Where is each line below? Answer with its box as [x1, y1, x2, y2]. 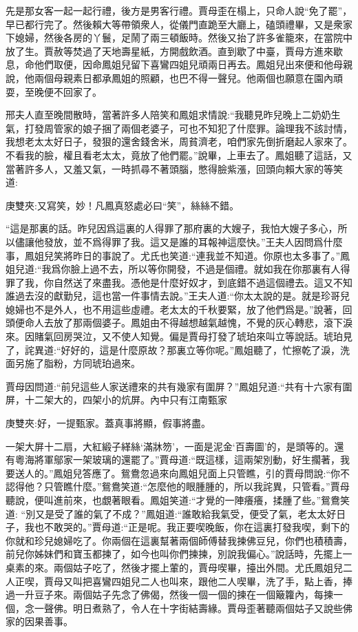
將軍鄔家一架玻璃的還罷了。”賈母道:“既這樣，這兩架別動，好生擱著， [34, 452, 341, 467]
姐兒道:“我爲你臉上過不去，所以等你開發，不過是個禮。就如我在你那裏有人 [6, 262, 341, 276]
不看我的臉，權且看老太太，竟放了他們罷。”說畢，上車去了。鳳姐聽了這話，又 [6, 147, 352, 162]
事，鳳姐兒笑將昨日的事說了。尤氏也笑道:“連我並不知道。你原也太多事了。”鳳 [6, 248, 350, 262]
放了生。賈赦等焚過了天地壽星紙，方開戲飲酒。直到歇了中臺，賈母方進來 [6, 43, 333, 58]
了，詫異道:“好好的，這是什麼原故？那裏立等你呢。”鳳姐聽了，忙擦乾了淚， [6, 342, 341, 357]
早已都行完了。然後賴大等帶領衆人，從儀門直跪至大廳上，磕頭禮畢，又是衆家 [6, 17, 352, 31]
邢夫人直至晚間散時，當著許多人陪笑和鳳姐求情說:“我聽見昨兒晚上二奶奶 [6, 107, 331, 122]
